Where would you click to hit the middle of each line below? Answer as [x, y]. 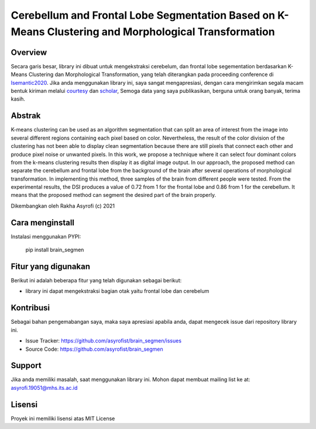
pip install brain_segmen [55, 250]
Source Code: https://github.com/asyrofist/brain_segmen [94, 349]
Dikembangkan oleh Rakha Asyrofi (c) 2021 [63, 206]
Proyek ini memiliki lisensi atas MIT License [63, 418]
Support [26, 366]
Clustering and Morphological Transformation [161, 32]
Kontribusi [30, 308]
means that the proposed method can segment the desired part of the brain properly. [114, 195]
